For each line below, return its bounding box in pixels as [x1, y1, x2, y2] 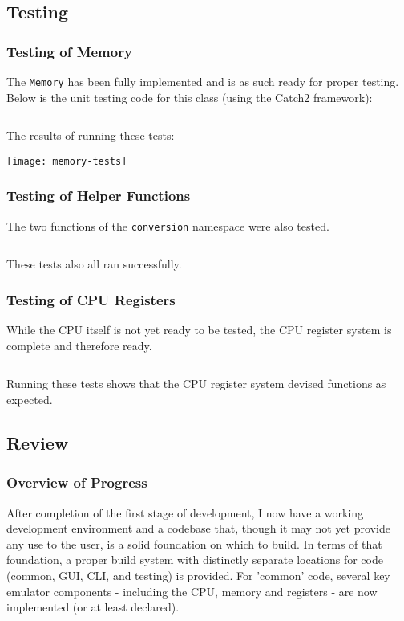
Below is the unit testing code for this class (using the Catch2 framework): [6, 88, 373, 105]
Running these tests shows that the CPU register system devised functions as [6, 375, 386, 392]
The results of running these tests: [6, 127, 175, 144]
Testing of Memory [6, 41, 132, 61]
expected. [6, 390, 53, 407]
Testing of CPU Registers [6, 289, 176, 309]
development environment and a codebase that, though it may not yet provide [6, 520, 390, 537]
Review [6, 430, 69, 455]
